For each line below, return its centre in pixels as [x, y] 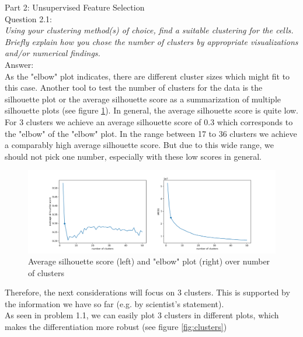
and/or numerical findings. [53, 53]
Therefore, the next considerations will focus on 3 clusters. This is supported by [147, 292]
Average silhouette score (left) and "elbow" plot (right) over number [149, 261]
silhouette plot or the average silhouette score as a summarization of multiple [143, 99]
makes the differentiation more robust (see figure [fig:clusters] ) [116, 327]
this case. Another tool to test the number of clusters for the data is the [134, 87]
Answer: [19, 64]
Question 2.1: [28, 18]
